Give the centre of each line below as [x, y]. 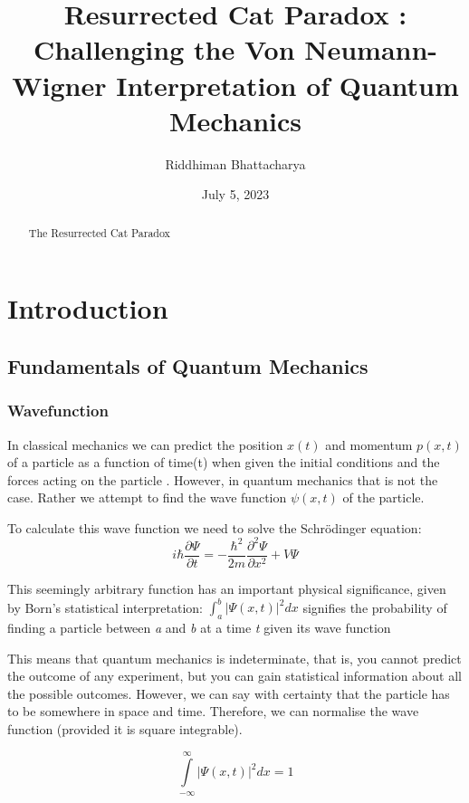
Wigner [59, 85]
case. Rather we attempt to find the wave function [147, 497]
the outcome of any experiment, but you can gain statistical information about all [234, 676]
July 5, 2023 [235, 194]
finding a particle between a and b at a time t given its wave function [199, 627]
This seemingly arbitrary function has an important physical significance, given [227, 589]
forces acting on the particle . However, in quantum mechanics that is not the [223, 479]
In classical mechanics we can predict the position [145, 444]
